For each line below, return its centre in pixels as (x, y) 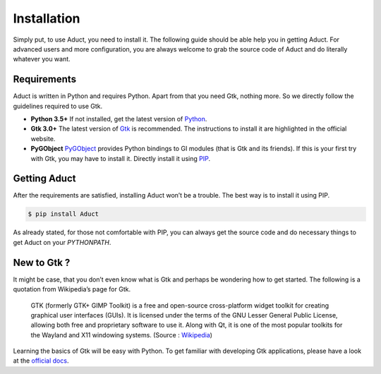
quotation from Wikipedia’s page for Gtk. (72, 289)
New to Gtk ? (42, 262)
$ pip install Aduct (63, 214)
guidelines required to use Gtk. (58, 106)
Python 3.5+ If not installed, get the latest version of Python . (119, 119)
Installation (47, 18)
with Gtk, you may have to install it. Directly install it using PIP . (121, 158)
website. (43, 138)
